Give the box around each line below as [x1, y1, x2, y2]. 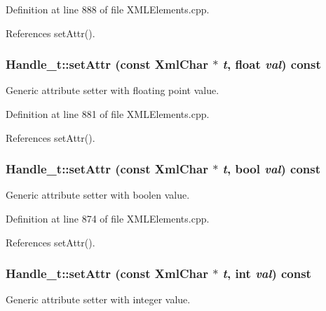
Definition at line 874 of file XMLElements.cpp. [6, 211, 210, 225]
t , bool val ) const [222, 160, 320, 178]
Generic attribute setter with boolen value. [6, 187, 190, 202]
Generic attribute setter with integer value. [6, 292, 191, 307]
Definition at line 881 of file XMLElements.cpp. [6, 107, 210, 121]
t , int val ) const [222, 265, 311, 282]
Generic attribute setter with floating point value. [6, 83, 219, 98]
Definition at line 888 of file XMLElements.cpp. [6, 2, 210, 16]
